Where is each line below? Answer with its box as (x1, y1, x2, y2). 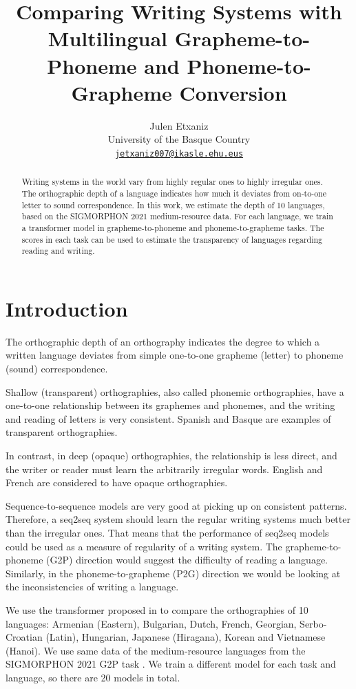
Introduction (6, 294, 128, 322)
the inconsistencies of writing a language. (6, 579, 179, 594)
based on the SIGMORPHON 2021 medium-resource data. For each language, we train (21, 210, 333, 222)
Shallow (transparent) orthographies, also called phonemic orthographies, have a (6, 384, 344, 399)
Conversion (179, 78, 287, 106)
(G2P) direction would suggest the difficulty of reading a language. (46, 552, 328, 567)
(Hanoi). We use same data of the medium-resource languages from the (6, 643, 306, 657)
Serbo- (300, 616, 327, 630)
